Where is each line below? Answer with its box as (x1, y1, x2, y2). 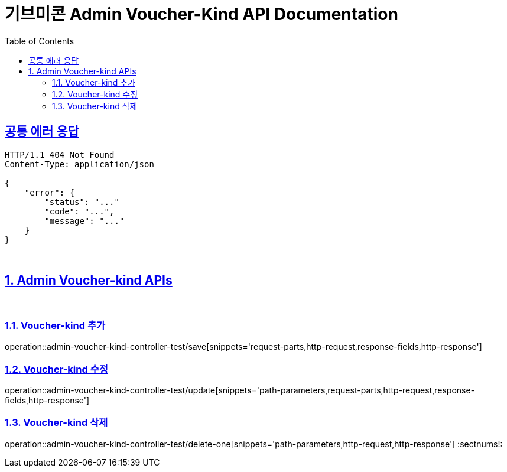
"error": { (24, 187, 75, 197)
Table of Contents (5, 35, 74, 46)
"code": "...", (44, 206, 115, 216)
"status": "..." (44, 197, 119, 207)
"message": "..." (44, 216, 125, 226)
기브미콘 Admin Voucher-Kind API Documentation (5, 4, 398, 24)
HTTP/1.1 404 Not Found (5, 149, 115, 159)
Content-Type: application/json (5, 159, 154, 169)
